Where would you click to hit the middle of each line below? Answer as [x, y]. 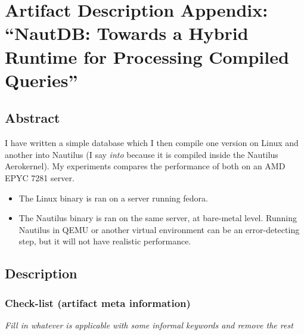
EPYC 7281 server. [40, 177]
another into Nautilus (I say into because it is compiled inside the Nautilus [142, 154]
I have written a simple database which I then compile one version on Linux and [152, 143]
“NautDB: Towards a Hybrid [127, 33]
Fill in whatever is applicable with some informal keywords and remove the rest [149, 325]
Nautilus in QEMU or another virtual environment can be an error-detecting [159, 229]
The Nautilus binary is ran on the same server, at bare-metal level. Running [158, 218]
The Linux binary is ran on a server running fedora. [113, 198]
